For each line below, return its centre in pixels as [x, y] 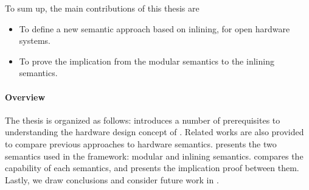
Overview [25, 97]
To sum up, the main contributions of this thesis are [102, 8]
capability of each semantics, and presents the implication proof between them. [152, 168]
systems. [35, 40]
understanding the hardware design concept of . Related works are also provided [154, 132]
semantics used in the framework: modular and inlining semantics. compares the [154, 156]
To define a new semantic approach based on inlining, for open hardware [154, 28]
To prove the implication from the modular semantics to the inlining [147, 61]
